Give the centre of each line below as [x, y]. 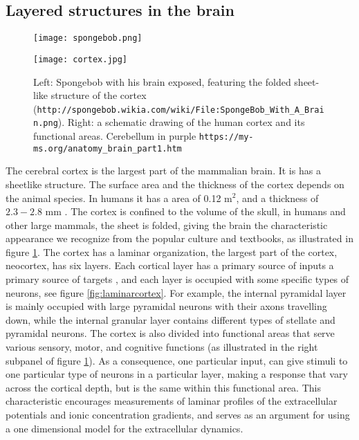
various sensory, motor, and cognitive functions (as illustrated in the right [162, 347]
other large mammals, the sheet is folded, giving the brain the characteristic [167, 224]
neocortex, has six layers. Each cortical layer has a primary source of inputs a [170, 265]
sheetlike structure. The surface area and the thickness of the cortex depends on [175, 184]
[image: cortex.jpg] [81, 59]
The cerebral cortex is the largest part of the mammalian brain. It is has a [163, 171]
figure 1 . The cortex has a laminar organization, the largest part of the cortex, [172, 251]
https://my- [226, 137]
